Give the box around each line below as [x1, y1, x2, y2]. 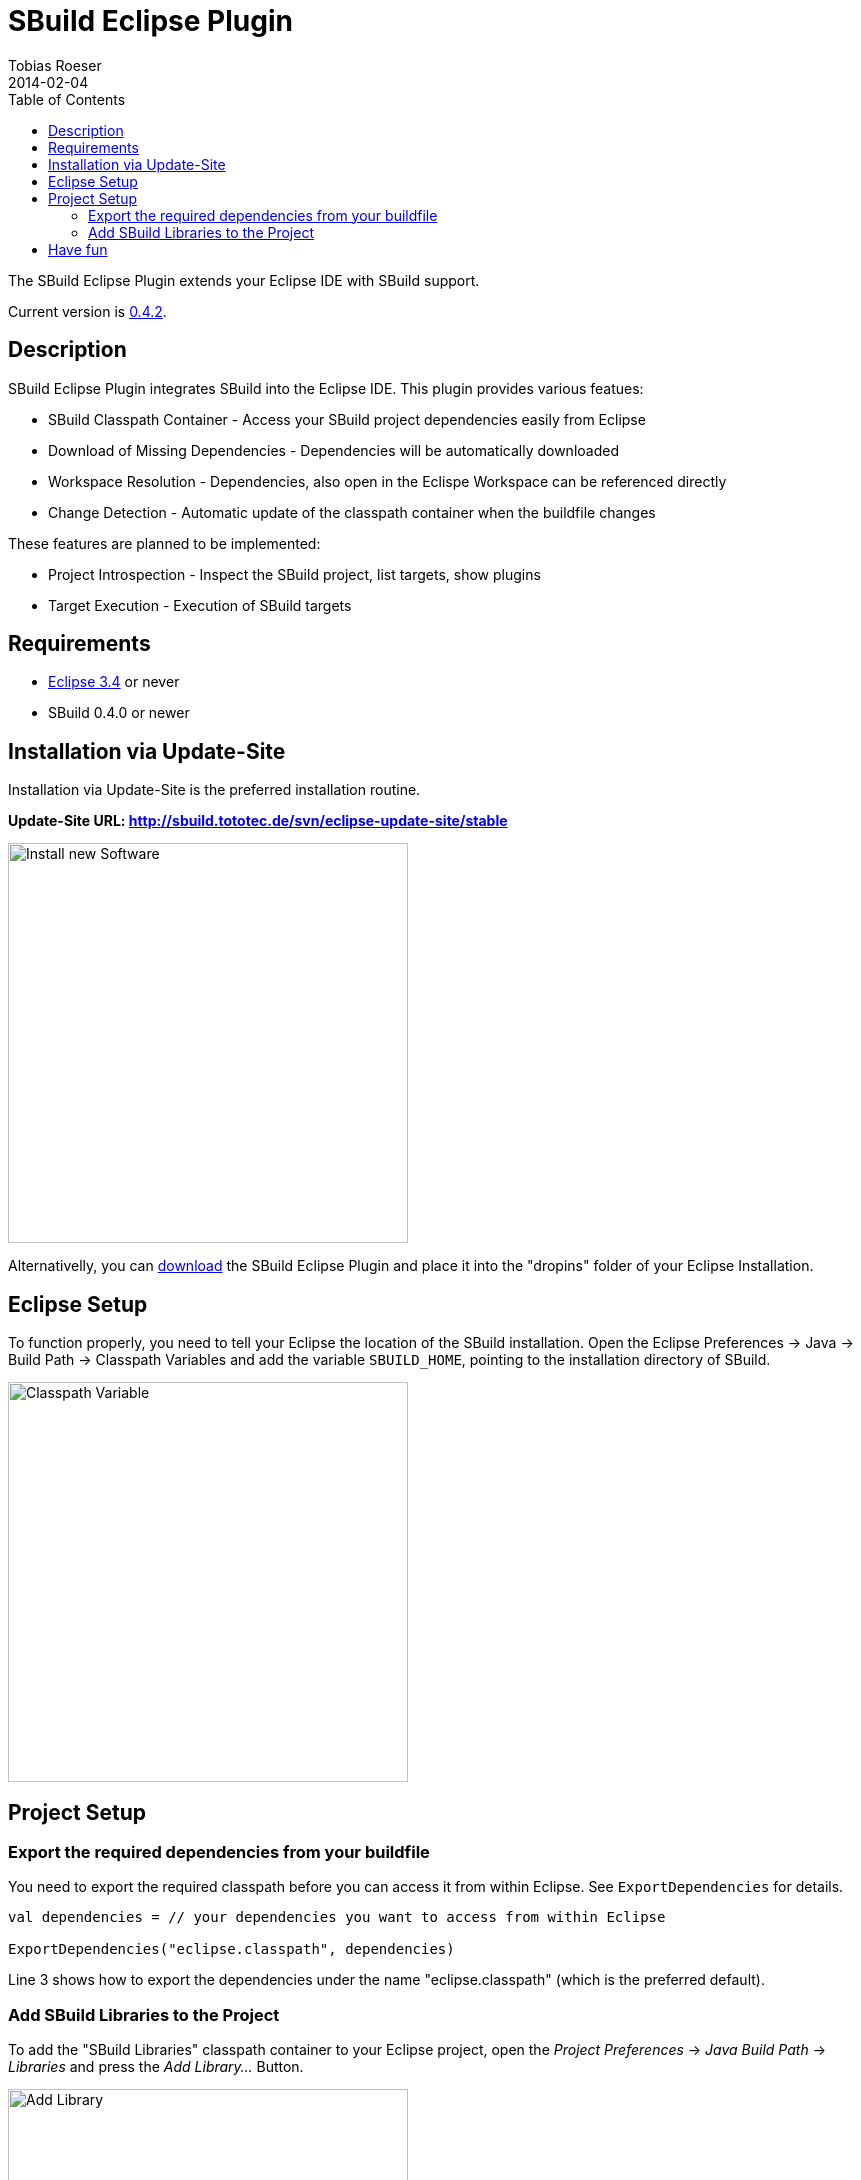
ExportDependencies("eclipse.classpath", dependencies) [8, 1941, 455, 1958]
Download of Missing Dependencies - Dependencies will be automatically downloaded [48, 441, 619, 459]
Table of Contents [8, 90, 126, 108]
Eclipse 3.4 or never [48, 673, 180, 691]
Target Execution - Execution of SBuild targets [48, 596, 352, 614]
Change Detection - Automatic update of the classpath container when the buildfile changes [48, 503, 656, 521]
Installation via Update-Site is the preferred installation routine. [8, 781, 421, 799]
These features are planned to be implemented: [8, 534, 321, 552]
